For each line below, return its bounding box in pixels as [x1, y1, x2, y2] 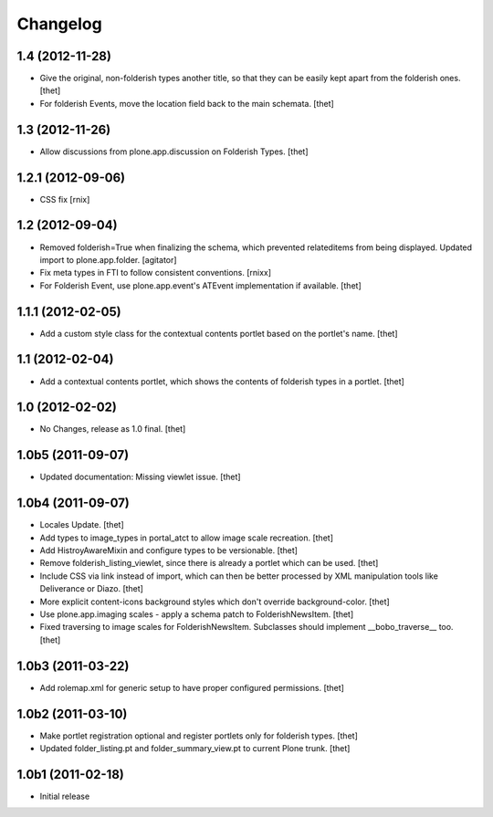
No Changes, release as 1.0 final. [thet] [39, 424, 186, 435]
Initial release [39, 791, 90, 801]
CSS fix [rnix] [39, 194, 90, 204]
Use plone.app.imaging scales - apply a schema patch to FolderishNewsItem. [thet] [39, 609, 354, 620]
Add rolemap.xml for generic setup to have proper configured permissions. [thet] [39, 682, 344, 693]
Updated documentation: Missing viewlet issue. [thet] [39, 471, 241, 483]
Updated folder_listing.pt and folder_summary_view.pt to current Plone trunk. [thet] [39, 742, 351, 753]
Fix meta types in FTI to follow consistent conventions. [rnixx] [39, 267, 272, 278]
